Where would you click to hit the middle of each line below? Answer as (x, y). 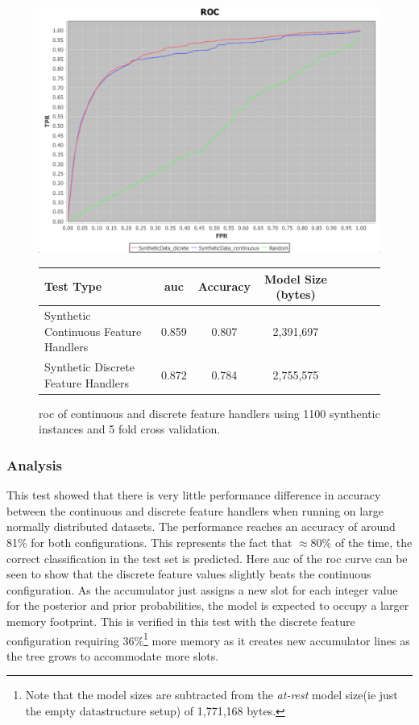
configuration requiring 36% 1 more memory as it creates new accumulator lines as (208, 639)
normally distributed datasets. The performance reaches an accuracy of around (201, 526)
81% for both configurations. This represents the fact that (149, 543)
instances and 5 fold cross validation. (130, 429)
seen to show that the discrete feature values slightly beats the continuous (189, 574)
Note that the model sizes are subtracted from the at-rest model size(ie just (212, 695)
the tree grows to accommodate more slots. (113, 655)
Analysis (35, 464)
